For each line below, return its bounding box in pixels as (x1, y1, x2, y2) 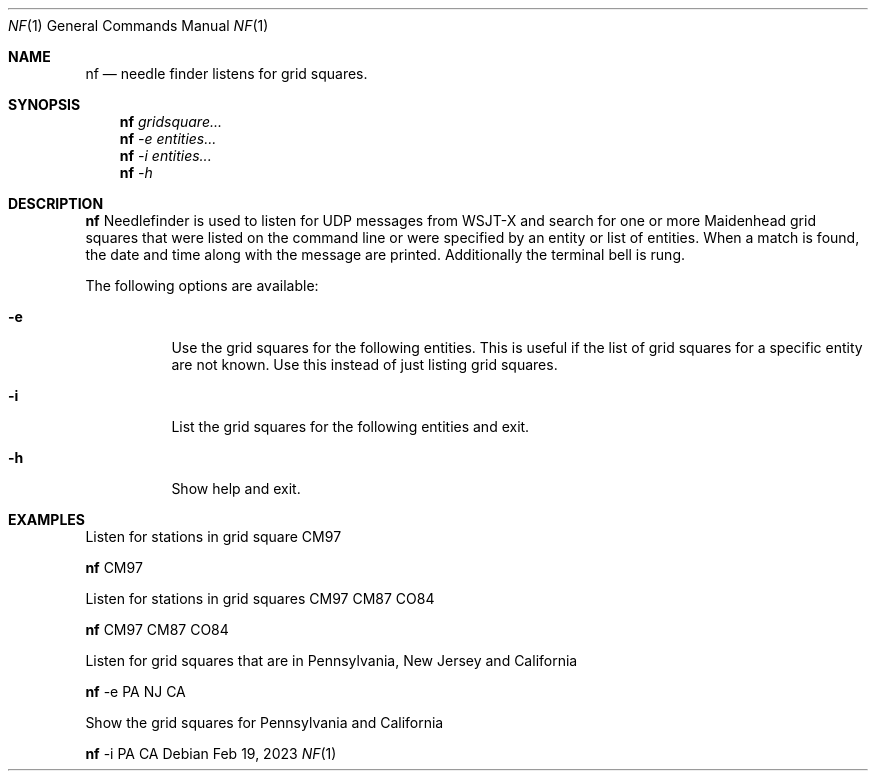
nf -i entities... (119, 147, 212, 164)
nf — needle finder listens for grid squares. (85, 65, 368, 82)
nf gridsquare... (119, 113, 223, 130)
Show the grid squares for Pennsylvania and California (85, 714, 444, 731)
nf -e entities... (119, 130, 217, 147)
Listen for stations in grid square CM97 (85, 528, 342, 545)
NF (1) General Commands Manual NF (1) (8, 17, 269, 34)
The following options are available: (85, 277, 319, 294)
